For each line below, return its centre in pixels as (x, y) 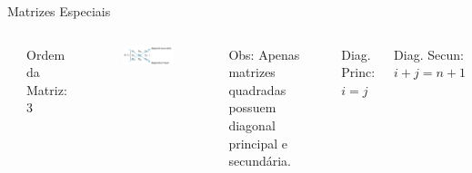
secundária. (260, 161)
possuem (252, 107)
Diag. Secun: (429, 54)
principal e (258, 143)
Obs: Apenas (264, 54)
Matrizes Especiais (59, 11)
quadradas (257, 89)
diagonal (252, 125)
